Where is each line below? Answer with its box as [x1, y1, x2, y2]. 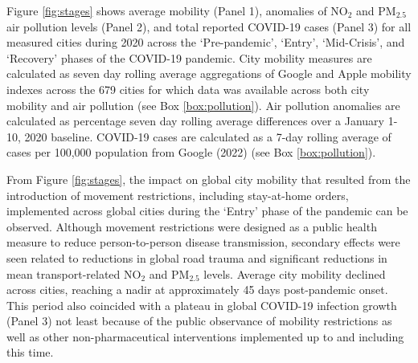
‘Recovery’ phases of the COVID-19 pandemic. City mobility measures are [6, 49, 372, 66]
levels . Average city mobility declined [203, 265, 386, 282]
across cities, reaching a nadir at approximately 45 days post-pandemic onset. [6, 281, 388, 298]
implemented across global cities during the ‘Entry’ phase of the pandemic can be [6, 202, 408, 219]
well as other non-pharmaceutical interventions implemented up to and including [6, 328, 404, 345]
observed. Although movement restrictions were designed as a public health [6, 218, 377, 235]
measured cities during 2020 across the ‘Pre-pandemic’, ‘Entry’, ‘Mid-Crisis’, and [6, 34, 405, 51]
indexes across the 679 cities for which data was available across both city [6, 80, 370, 97]
